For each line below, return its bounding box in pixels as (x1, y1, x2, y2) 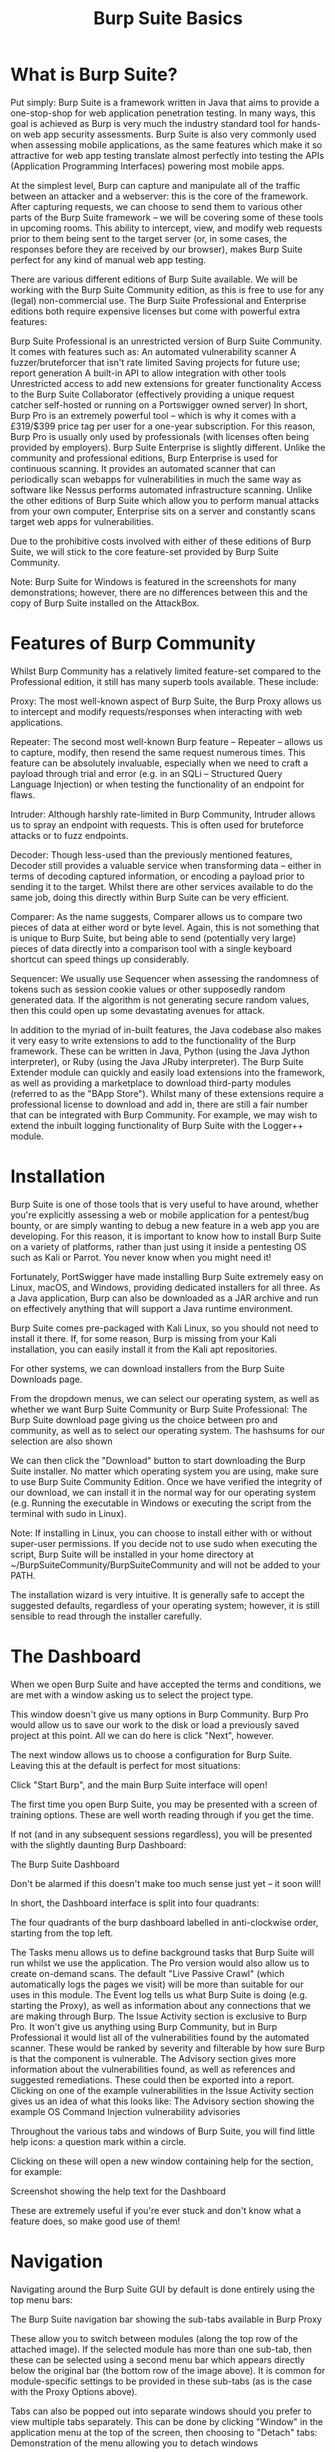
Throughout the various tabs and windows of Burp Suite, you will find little (10, 2125, 315, 2137)
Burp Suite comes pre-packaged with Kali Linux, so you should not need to (10, 1322, 319, 1334)
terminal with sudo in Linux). (10, 1507, 127, 1519)
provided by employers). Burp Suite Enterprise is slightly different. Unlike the (10, 441, 326, 453)
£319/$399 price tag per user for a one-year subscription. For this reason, (10, 420, 316, 432)
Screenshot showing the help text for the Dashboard (10, 2185, 227, 2197)
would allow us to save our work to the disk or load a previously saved (10, 1718, 300, 1731)
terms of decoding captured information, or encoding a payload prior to (10, 870, 305, 882)
